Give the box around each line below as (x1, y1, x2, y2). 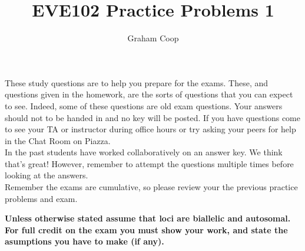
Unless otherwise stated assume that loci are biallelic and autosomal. (5, 212, 291, 224)
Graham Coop (127, 32, 179, 44)
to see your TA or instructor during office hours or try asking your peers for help (5, 123, 296, 135)
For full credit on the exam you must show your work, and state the (5, 223, 288, 236)
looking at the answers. (5, 169, 88, 181)
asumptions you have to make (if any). (5, 235, 164, 247)
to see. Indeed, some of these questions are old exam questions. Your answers (5, 99, 283, 112)
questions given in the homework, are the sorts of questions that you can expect (5, 88, 293, 100)
